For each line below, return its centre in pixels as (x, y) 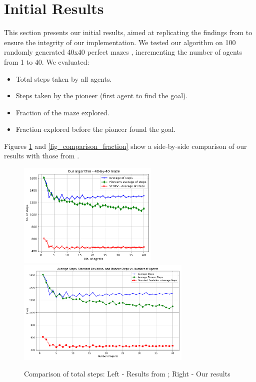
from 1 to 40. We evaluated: (47, 61)
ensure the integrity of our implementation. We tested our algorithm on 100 (120, 42)
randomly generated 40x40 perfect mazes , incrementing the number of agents (123, 52)
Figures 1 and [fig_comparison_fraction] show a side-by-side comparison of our (125, 146)
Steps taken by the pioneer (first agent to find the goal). (102, 95)
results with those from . (42, 156)
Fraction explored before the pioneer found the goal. (96, 129)
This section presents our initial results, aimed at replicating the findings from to (128, 32)
